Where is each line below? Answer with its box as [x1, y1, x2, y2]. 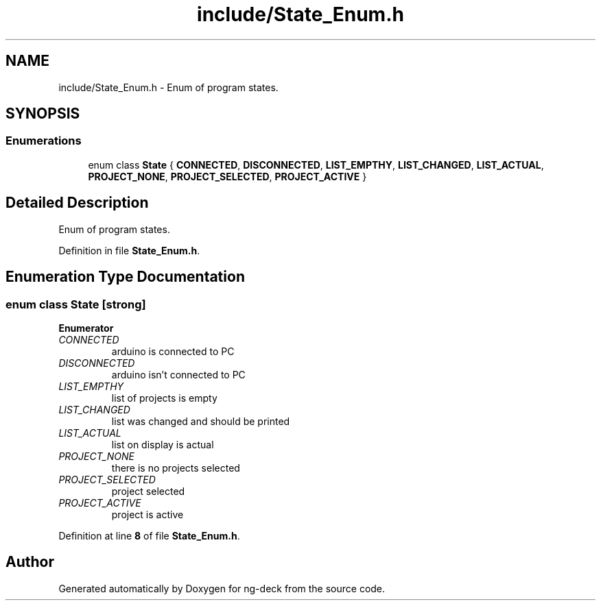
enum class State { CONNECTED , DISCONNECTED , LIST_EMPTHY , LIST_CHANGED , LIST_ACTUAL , [88, 158, 544, 171]
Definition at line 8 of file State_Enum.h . [58, 529, 240, 542]
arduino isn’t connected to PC [111, 368, 246, 380]
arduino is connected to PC [111, 345, 235, 357]
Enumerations [5, 134, 82, 148]
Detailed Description [5, 194, 149, 212]
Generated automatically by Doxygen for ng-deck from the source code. [58, 582, 386, 594]
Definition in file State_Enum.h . [58, 244, 200, 256]
